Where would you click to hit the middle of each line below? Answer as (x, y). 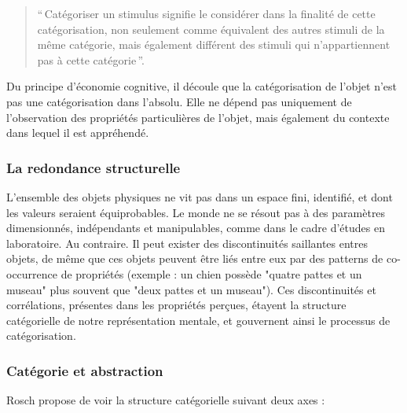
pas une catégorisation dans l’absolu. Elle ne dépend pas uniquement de (179, 101)
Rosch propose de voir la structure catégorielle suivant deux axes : (166, 400)
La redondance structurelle (93, 167)
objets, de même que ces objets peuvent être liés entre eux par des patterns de (195, 258)
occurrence (32, 273)
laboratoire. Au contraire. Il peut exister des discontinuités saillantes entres (187, 243)
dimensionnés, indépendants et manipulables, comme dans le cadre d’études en (196, 228)
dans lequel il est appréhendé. (78, 133)
